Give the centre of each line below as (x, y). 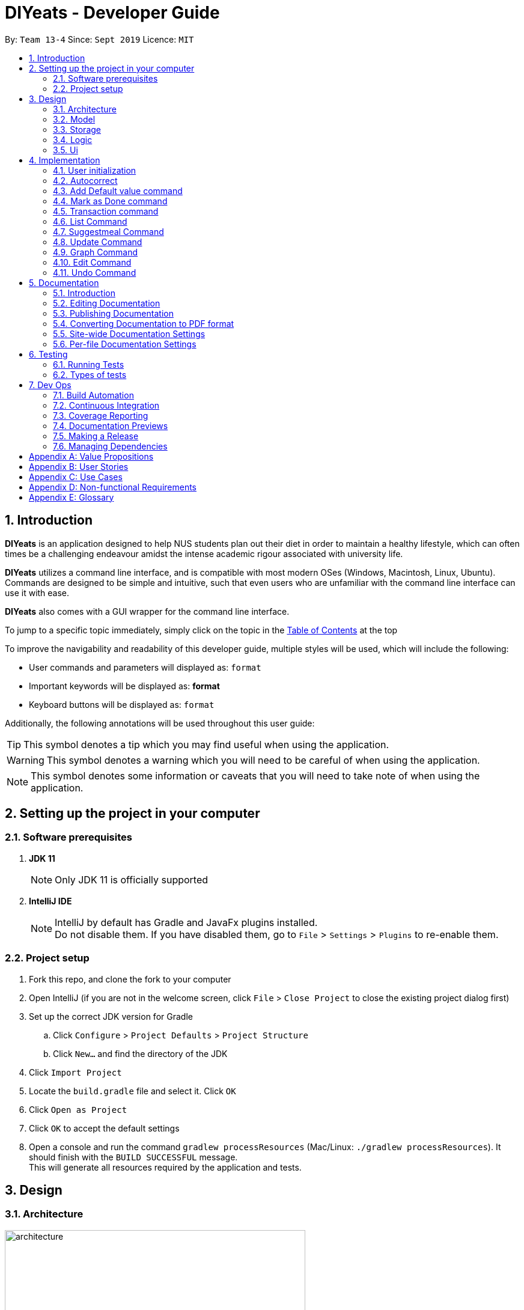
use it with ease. (37, 593)
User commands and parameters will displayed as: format (145, 667)
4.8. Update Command (98, 242)
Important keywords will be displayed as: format (124, 686)
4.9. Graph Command (96, 252)
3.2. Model (74, 119)
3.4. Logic (73, 139)
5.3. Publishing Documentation (113, 313)
